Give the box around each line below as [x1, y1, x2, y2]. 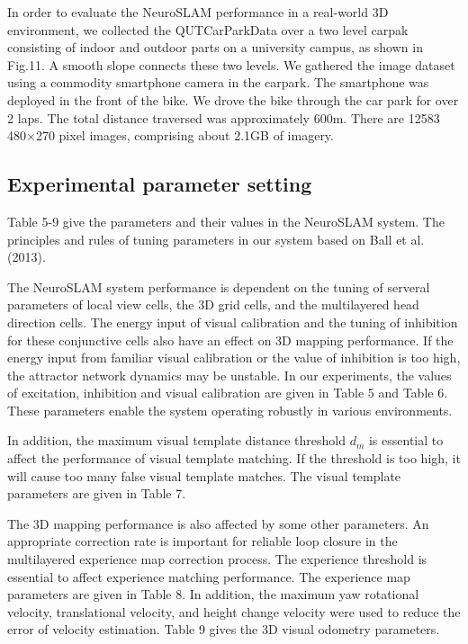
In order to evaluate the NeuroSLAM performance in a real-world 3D [7, 3, 389, 21]
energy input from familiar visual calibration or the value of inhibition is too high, [7, 348, 461, 367]
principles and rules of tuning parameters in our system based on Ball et [7, 229, 407, 248]
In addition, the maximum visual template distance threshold [7, 431, 346, 450]
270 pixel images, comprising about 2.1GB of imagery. [35, 126, 334, 145]
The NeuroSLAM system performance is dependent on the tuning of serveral [7, 277, 430, 296]
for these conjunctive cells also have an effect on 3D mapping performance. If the [7, 330, 454, 349]
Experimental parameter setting [7, 170, 312, 198]
